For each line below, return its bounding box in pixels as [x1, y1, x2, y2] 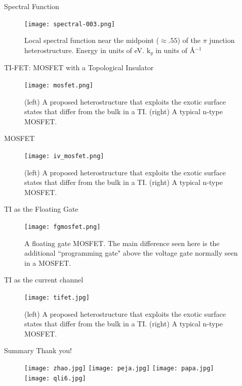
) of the [177, 35, 200, 45]
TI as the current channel [4, 274, 84, 285]
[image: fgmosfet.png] [24, 223, 101, 230]
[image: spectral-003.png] [24, 20, 115, 28]
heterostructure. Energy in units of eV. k [24, 44, 151, 55]
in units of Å [155, 44, 195, 55]
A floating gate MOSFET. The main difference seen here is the [24, 237, 220, 248]
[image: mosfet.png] [24, 81, 94, 89]
